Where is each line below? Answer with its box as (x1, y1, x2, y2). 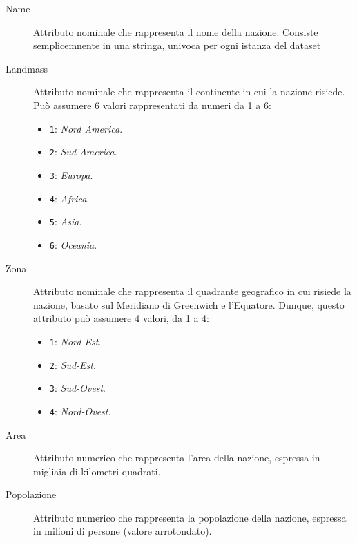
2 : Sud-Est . (49, 357, 96, 372)
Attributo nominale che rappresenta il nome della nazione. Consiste (33, 24, 318, 39)
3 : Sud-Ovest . (49, 381, 106, 395)
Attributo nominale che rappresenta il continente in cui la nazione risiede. (33, 84, 345, 99)
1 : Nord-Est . (49, 334, 102, 348)
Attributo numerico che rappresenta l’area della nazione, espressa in (33, 450, 320, 465)
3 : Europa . (49, 167, 93, 182)
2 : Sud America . (49, 144, 117, 159)
